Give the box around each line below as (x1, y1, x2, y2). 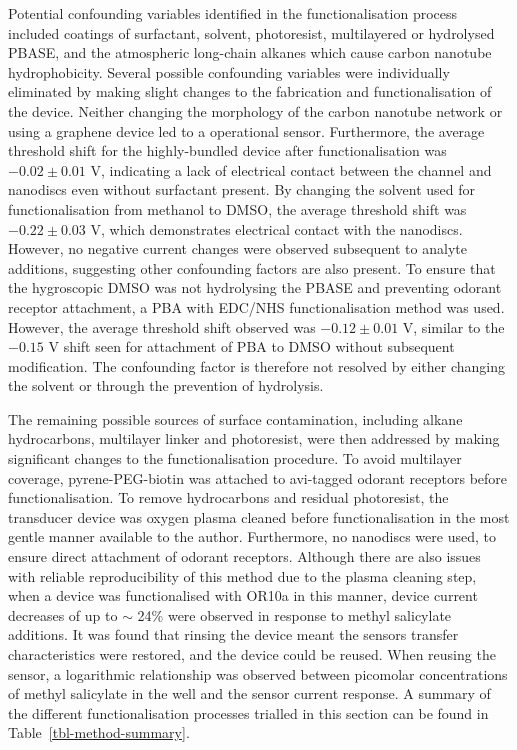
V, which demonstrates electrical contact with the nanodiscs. (90, 218, 463, 239)
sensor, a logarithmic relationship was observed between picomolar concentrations (8, 663, 508, 684)
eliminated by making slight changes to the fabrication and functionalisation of (8, 81, 492, 102)
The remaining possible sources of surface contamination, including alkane (8, 408, 463, 429)
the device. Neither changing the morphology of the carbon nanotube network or (8, 100, 503, 121)
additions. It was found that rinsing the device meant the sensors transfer (8, 624, 459, 645)
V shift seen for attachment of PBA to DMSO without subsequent (48, 336, 455, 357)
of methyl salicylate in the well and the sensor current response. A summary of (8, 683, 491, 704)
